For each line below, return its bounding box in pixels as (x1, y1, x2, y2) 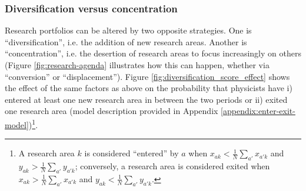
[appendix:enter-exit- (221, 105, 295, 117)
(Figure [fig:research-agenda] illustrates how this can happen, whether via (5, 59, 270, 71)
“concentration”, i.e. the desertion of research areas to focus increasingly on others (5, 47, 301, 59)
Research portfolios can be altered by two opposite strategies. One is (5, 24, 252, 36)
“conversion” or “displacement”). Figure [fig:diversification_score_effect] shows (5, 70, 290, 82)
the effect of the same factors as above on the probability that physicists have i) (5, 82, 292, 94)
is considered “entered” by (84, 147, 179, 159)
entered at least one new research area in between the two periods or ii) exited (5, 93, 288, 105)
